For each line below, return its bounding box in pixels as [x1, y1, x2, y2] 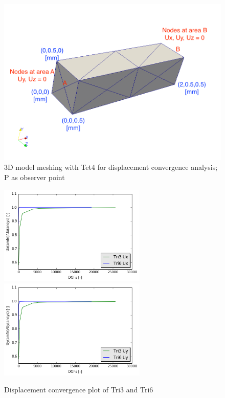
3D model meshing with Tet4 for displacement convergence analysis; [4, 162, 218, 172]
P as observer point [4, 171, 65, 182]
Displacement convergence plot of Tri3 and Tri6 [4, 384, 153, 395]
